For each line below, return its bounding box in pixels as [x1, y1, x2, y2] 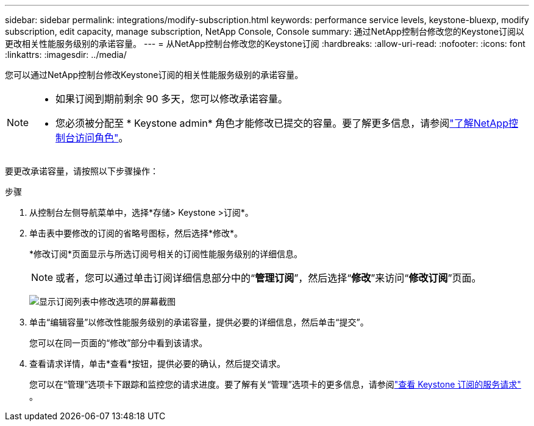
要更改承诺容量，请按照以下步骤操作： [5, 166, 158, 176]
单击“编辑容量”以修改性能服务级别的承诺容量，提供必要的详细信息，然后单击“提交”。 [29, 317, 369, 327]
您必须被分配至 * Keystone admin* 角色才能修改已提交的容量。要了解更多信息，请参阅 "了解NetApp [55, 117, 508, 129]
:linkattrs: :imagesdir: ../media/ [5, 49, 127, 60]
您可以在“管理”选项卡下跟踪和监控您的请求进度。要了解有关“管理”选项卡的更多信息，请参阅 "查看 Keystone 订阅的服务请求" [29, 379, 521, 389]
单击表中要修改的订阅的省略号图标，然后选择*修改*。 [29, 228, 243, 238]
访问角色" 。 [75, 132, 129, 144]
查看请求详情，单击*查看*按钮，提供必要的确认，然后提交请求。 [29, 358, 286, 369]
